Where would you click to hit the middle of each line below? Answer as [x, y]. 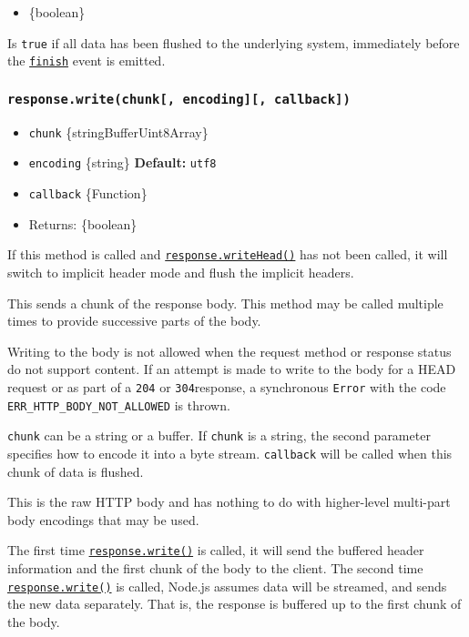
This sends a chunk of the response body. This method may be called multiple [225, 303]
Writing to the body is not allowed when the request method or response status [229, 351]
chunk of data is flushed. [76, 471]
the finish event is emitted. [87, 61]
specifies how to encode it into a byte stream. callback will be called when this [230, 453]
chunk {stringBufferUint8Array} [118, 131]
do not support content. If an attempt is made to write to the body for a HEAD [232, 369]
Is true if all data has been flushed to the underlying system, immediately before [234, 42]
